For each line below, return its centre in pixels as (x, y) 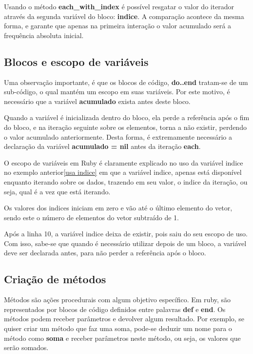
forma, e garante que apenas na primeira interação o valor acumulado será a (117, 26)
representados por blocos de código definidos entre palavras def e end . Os (115, 309)
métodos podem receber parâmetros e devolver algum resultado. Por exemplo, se (124, 319)
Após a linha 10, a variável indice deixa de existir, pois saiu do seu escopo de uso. (126, 234)
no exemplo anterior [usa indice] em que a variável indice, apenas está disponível (123, 172)
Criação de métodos (55, 279)
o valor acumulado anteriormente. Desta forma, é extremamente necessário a (118, 136)
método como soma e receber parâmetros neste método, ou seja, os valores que (122, 338)
